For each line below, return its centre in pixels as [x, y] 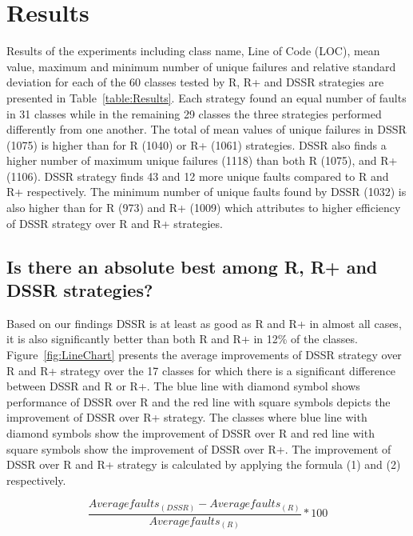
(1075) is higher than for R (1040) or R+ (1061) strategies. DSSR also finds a [197, 144]
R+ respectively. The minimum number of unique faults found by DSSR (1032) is [206, 192]
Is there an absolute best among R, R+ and [192, 266]
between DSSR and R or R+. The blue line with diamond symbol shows [183, 386]
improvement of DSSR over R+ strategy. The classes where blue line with [187, 417]
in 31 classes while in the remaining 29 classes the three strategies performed [194, 113]
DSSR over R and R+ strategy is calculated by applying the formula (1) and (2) [204, 464]
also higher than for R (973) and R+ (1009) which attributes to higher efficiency [204, 208]
